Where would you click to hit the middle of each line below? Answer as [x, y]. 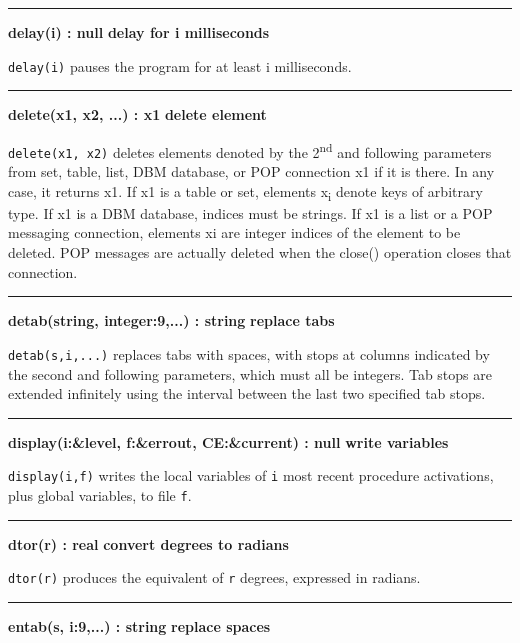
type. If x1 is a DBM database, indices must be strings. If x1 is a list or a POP [250, 212]
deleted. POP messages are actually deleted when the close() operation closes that [260, 252]
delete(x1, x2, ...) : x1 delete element [137, 114]
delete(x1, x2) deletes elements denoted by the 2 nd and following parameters [250, 150]
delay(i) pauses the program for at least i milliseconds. [180, 65]
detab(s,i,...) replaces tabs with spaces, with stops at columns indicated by [249, 353]
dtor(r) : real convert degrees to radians [148, 543]
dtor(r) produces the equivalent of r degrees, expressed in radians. [214, 577]
